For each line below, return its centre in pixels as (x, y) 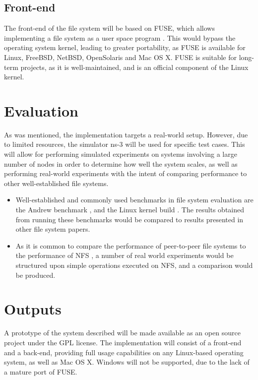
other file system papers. (53, 229)
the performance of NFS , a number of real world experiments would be (125, 255)
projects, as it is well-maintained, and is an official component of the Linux (134, 67)
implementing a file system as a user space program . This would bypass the (120, 37)
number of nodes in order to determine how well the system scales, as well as (121, 163)
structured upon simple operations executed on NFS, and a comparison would (134, 265)
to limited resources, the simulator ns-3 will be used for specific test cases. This (125, 144)
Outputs (33, 309)
